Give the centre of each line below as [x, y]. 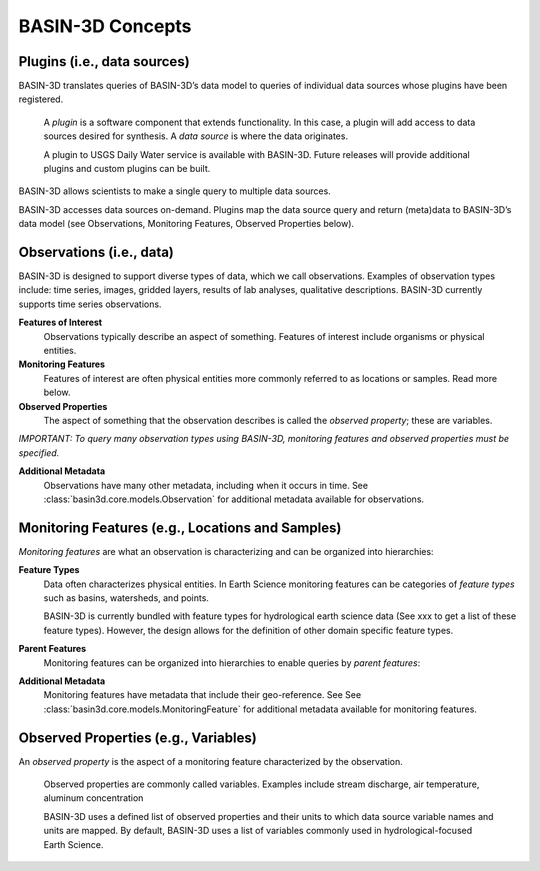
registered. [41, 99]
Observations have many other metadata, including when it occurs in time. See [206, 485]
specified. [39, 452]
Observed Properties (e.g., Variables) [137, 737]
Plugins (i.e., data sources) [104, 61]
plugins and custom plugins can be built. [127, 169]
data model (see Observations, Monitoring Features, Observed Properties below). [186, 224]
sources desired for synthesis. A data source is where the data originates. [196, 136]
